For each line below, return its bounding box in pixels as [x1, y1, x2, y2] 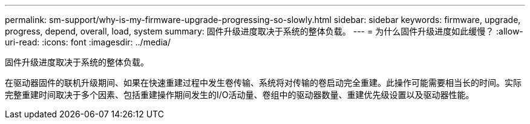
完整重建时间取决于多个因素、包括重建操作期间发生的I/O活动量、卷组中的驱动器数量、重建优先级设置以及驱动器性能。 [5, 90, 474, 100]
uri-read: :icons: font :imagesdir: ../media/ [5, 37, 171, 47]
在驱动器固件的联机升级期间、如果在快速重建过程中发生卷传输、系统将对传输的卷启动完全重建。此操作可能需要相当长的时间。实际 [5, 77, 522, 88]
